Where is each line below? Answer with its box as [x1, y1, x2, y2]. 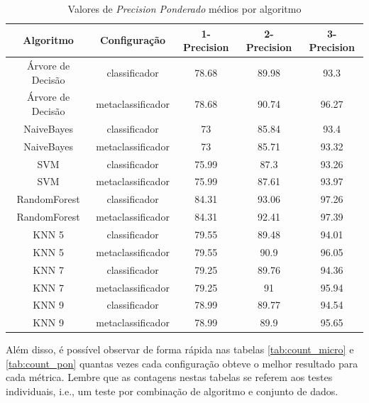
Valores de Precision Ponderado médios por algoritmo [67, 1, 302, 16]
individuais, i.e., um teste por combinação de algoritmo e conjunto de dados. [6, 384, 338, 399]
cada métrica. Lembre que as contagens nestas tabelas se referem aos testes [6, 370, 333, 385]
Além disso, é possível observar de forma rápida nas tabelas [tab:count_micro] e [6, 342, 354, 357]
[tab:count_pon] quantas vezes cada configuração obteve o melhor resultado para [6, 355, 358, 370]
